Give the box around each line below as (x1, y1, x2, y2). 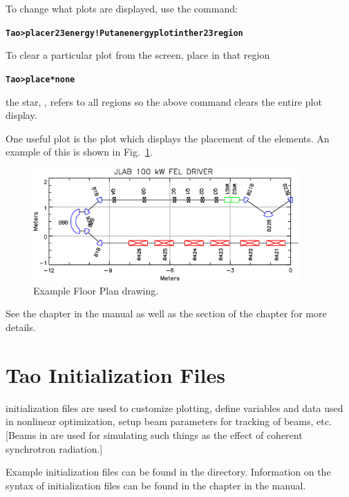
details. (6, 320, 36, 335)
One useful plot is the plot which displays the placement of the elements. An (6, 131, 330, 145)
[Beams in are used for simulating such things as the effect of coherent (6, 427, 303, 442)
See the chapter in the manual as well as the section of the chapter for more (6, 306, 327, 321)
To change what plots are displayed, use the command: (6, 1, 238, 15)
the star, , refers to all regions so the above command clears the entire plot (6, 94, 322, 109)
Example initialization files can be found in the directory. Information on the (6, 465, 331, 479)
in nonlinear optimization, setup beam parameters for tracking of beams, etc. (6, 414, 332, 429)
